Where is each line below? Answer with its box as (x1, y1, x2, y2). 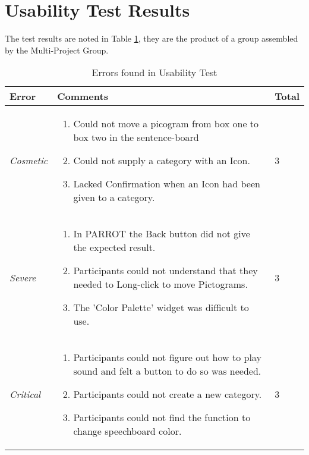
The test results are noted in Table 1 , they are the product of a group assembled (5, 32, 298, 45)
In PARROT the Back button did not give (73, 227, 250, 241)
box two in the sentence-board (73, 130, 199, 145)
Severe (10, 270, 36, 284)
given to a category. (73, 190, 155, 205)
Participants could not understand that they (73, 263, 258, 278)
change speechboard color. (73, 424, 182, 438)
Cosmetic (10, 153, 48, 168)
